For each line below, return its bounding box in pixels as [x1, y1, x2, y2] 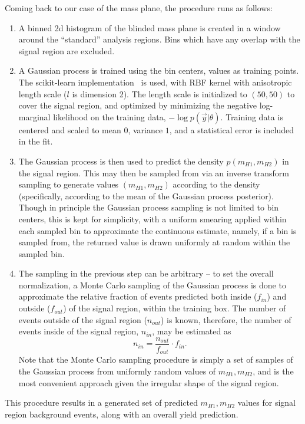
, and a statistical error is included [169, 123, 294, 136]
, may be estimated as [152, 325, 231, 337]
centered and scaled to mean [18, 123, 121, 136]
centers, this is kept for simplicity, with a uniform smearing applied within [18, 212, 287, 225]
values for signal [237, 396, 296, 409]
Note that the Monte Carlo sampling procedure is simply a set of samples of [18, 353, 293, 366]
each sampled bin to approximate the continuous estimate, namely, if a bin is [18, 224, 297, 236]
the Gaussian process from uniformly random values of [18, 364, 216, 377]
